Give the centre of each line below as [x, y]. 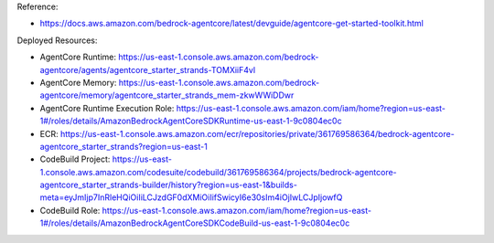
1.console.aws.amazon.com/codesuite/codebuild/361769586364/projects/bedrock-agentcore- [218, 172]
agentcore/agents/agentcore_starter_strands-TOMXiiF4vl [148, 69]
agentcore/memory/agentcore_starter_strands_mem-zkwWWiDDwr [167, 95]
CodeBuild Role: [70, 210]
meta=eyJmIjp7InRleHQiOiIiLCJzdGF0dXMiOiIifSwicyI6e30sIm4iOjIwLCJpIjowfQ [191, 197]
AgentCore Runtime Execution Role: [107, 108]
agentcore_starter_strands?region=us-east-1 [123, 146]
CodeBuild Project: [75, 159]
